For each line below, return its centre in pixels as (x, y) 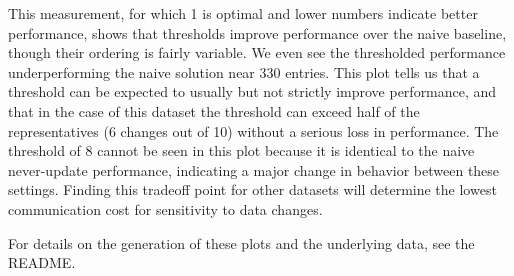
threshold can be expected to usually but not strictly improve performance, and (252, 91)
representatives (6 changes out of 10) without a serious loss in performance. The (253, 130)
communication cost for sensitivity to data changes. (165, 208)
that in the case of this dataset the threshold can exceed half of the (214, 110)
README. (42, 262)
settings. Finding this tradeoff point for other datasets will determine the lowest (252, 189)
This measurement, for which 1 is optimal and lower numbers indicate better (243, 13)
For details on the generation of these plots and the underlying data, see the (241, 242)
